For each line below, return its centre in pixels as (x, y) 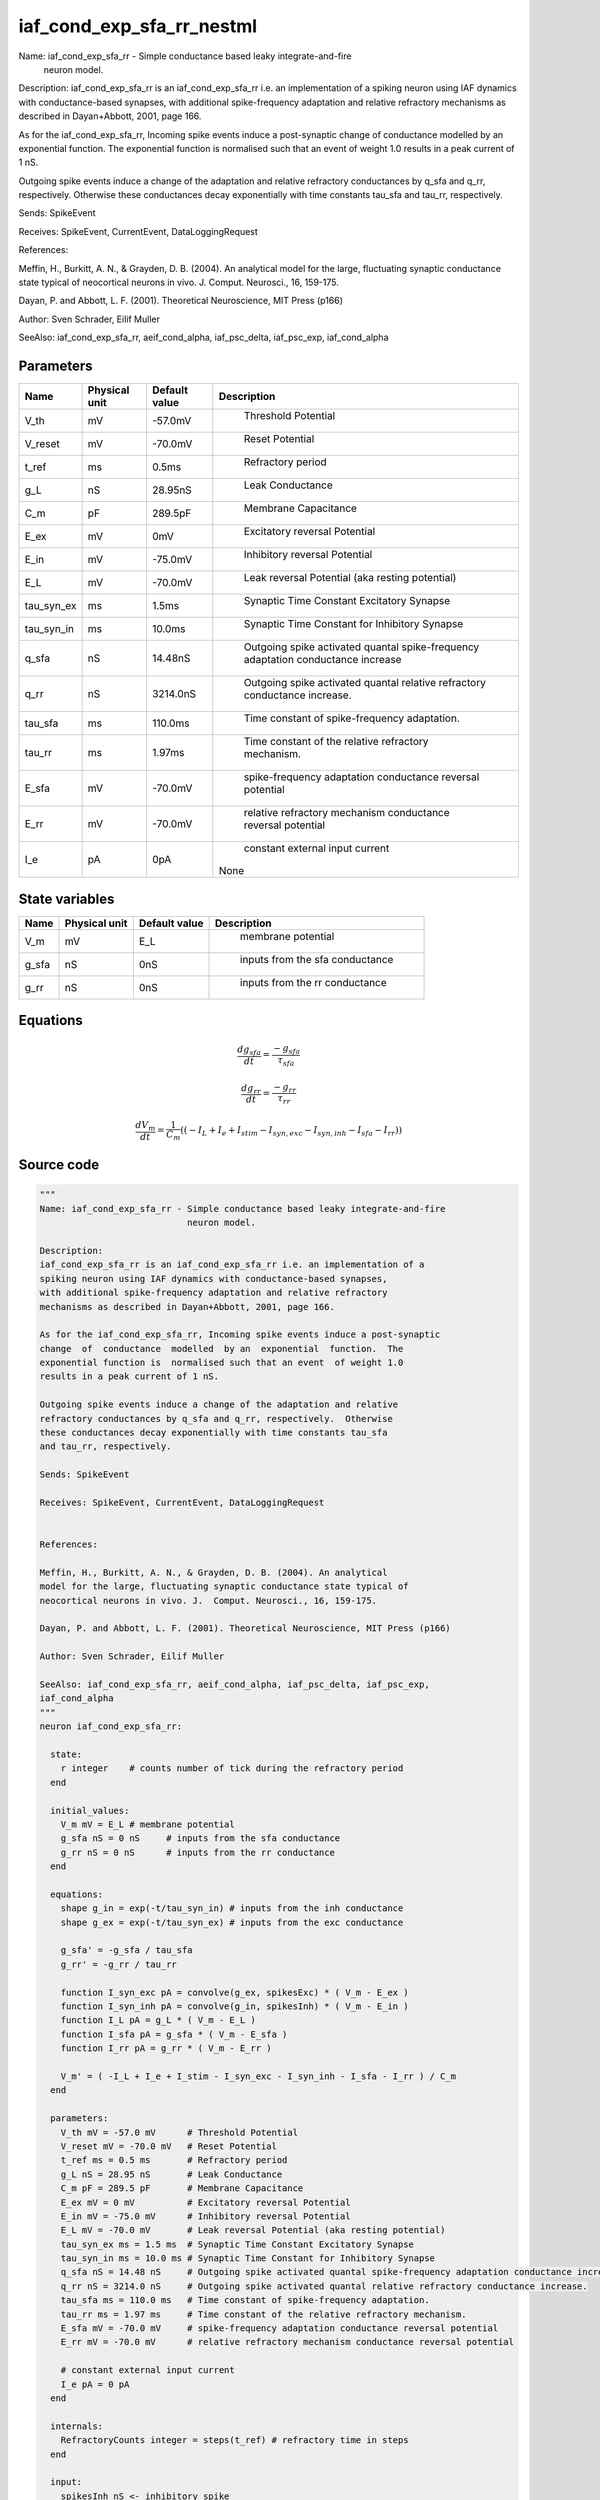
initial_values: (90, 1810)
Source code (59, 1165)
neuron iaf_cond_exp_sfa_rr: (111, 1726)
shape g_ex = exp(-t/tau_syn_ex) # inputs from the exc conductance (232, 1922)
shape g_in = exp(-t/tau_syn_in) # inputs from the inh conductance (232, 1908)
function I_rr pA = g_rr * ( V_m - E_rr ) (166, 2048)
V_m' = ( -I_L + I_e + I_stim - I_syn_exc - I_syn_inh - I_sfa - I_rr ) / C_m (258, 2076)
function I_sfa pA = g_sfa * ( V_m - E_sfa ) (174, 2034)
